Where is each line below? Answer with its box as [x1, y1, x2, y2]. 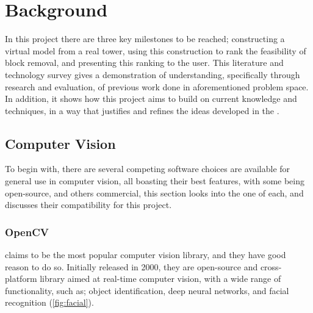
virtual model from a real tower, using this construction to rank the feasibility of [5, 44, 306, 57]
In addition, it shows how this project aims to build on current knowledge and [5, 92, 297, 105]
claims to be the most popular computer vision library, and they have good [5, 248, 286, 261]
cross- [260, 260, 282, 273]
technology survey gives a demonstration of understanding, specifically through [5, 68, 300, 81]
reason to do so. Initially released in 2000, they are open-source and [5, 260, 258, 273]
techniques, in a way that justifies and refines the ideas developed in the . [5, 104, 279, 117]
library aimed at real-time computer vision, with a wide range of [40, 272, 281, 285]
